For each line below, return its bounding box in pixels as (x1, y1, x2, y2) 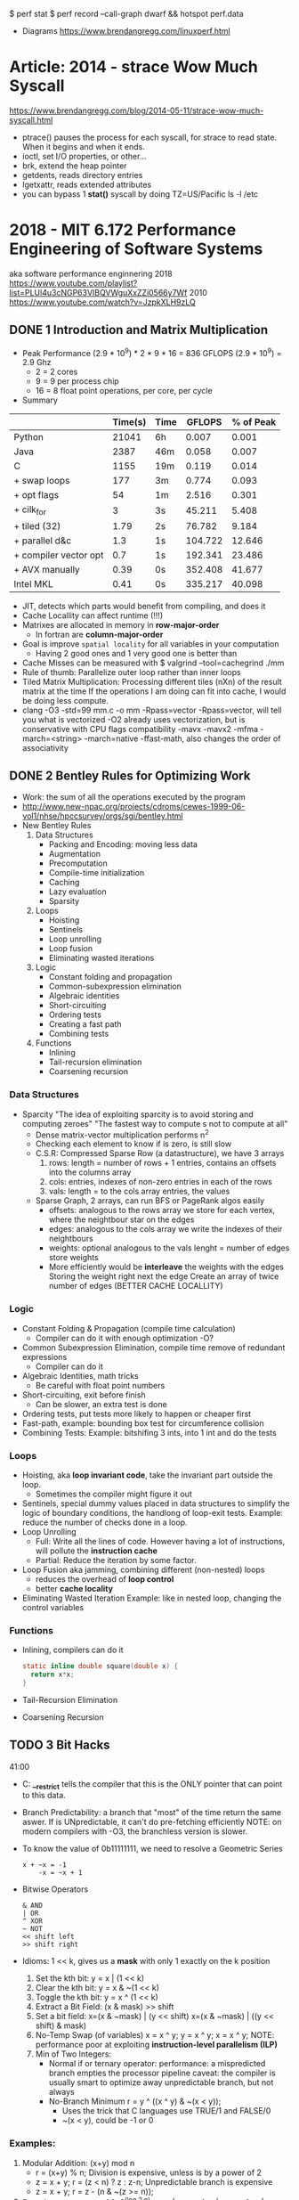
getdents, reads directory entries (21, 169, 143, 180)
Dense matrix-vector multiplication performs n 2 (35, 1128, 209, 1140)
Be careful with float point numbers (35, 1380, 166, 1390)
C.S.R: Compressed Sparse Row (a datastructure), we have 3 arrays (35, 1148, 285, 1159)
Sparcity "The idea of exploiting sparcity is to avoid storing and (21, 1109, 254, 1120)
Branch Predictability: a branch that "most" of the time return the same (21, 1807, 282, 1818)
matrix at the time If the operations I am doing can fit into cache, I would (21, 686, 287, 697)
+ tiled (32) (13, 519, 61, 532)
